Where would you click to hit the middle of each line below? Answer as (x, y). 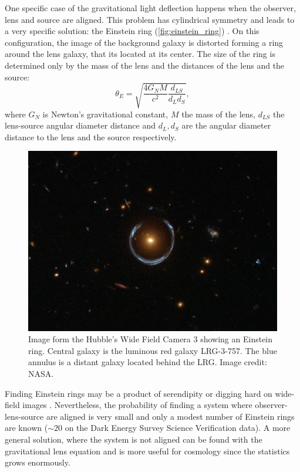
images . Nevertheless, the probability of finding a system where (137, 405)
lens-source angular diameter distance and (80, 125)
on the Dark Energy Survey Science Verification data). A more (178, 428)
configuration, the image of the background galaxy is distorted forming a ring (144, 42)
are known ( (26, 428)
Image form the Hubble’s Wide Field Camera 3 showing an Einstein (151, 339)
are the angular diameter (226, 125)
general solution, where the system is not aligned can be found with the (134, 439)
